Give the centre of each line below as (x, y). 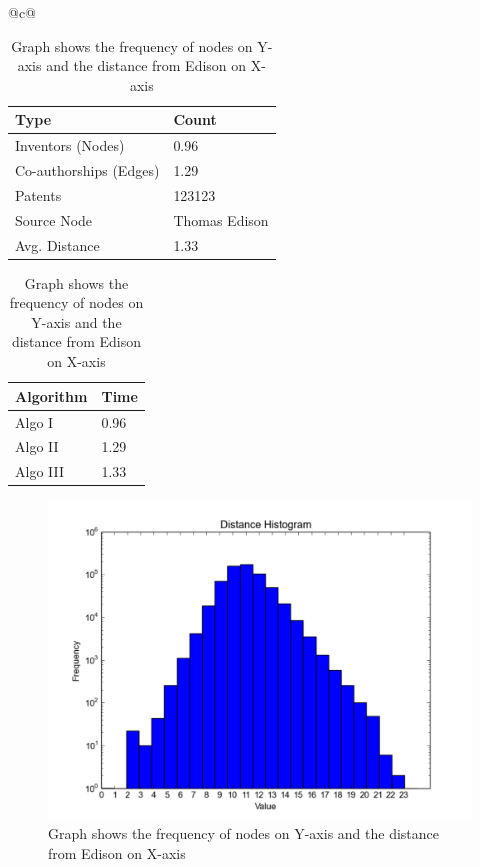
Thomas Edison (221, 219)
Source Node (54, 219)
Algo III (39, 471)
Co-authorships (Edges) (87, 170)
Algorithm (51, 395)
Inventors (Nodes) (70, 145)
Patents (38, 194)
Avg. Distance (57, 244)
